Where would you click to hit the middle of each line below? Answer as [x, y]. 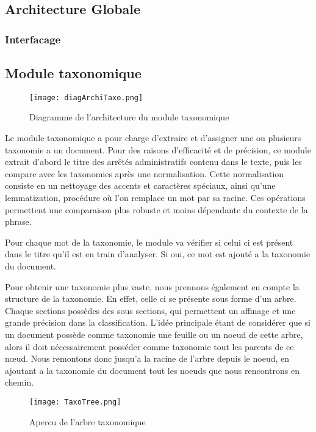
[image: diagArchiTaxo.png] [86, 97]
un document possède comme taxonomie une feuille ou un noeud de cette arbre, [154, 334]
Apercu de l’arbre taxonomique [88, 421]
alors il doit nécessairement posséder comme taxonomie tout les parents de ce [149, 346]
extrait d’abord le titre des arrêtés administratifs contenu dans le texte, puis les [153, 162]
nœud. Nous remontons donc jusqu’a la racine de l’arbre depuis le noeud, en [147, 358]
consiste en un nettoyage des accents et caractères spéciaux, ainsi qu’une [140, 185]
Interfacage [33, 39]
